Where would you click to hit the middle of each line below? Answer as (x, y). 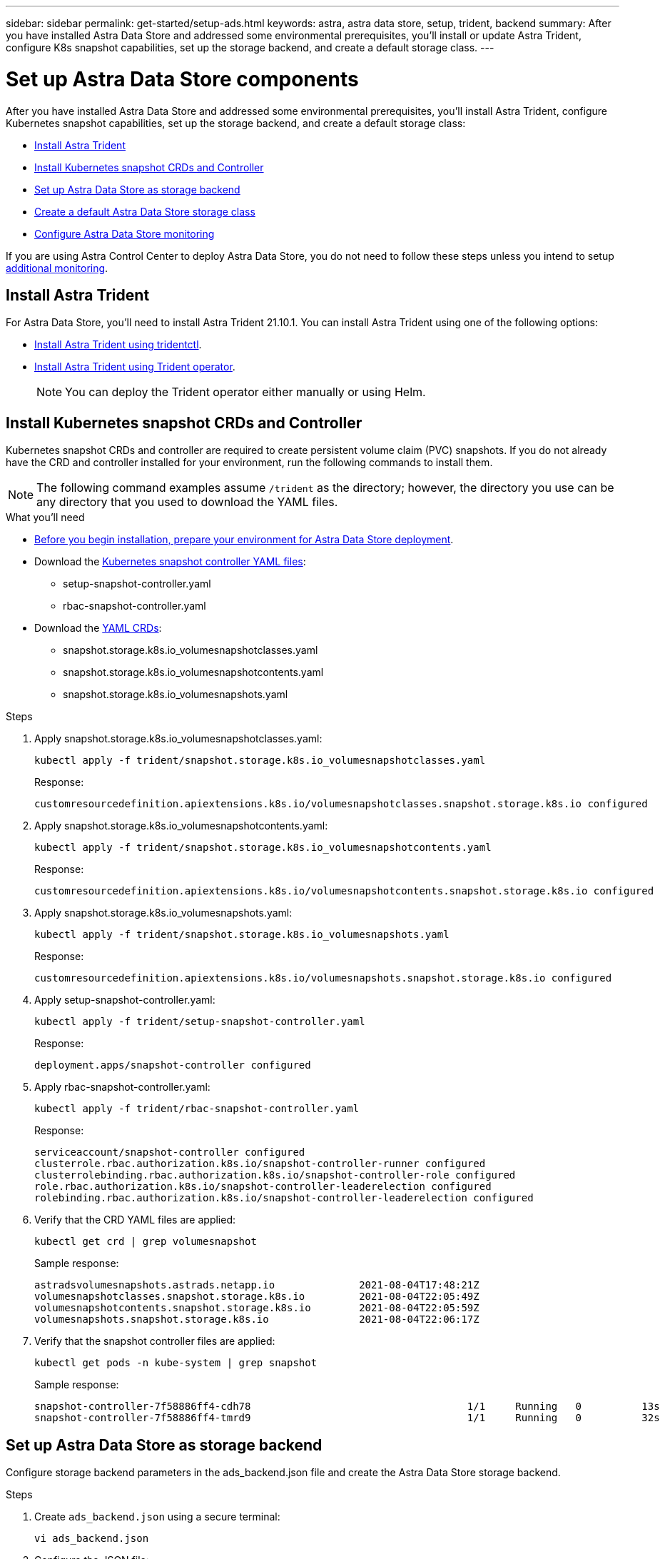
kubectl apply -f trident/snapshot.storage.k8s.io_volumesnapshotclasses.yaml (260, 761)
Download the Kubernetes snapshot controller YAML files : (170, 562)
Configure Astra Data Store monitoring (125, 233)
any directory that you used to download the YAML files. (187, 502)
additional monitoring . (57, 268)
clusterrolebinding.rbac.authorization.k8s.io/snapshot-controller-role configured (275, 1175)
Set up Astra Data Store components (182, 79)
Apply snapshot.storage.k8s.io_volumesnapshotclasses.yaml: (178, 739)
